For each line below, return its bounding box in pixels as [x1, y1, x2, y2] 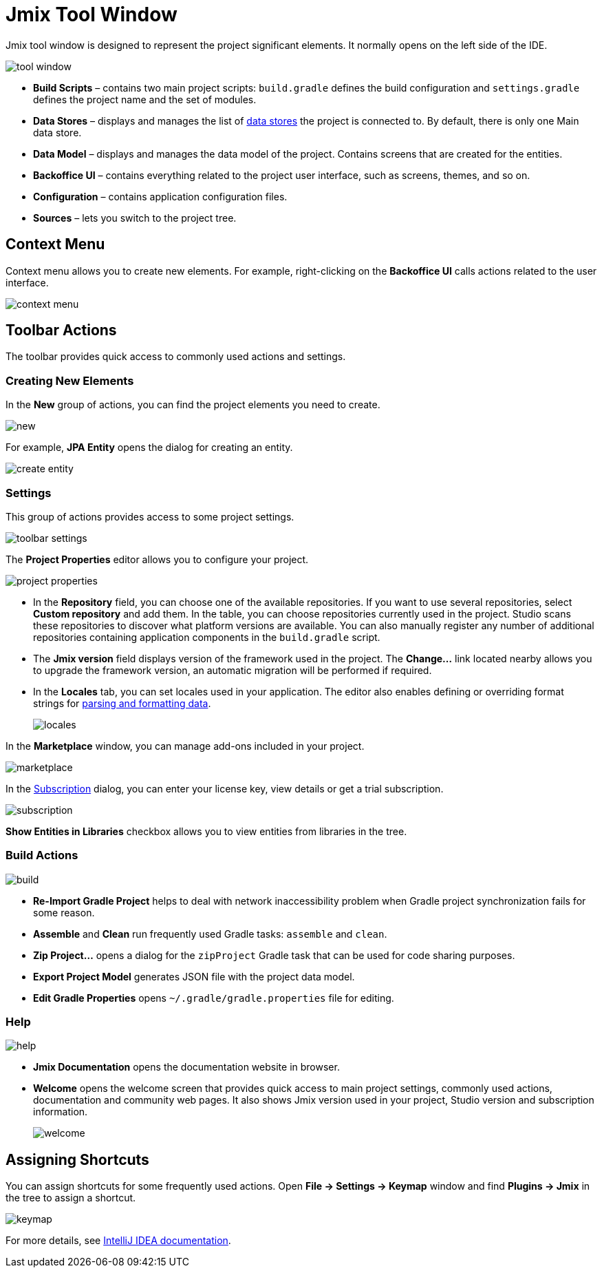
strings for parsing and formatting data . [33, 697, 211, 709]
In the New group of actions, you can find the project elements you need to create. [6, 399, 380, 411]
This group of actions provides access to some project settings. [6, 510, 294, 523]
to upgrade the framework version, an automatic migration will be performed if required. [33, 664, 432, 676]
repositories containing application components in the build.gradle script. [33, 631, 380, 643]
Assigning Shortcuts [6, 1150, 149, 1168]
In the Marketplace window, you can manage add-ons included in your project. [6, 739, 365, 752]
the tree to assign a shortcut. [6, 1192, 136, 1204]
